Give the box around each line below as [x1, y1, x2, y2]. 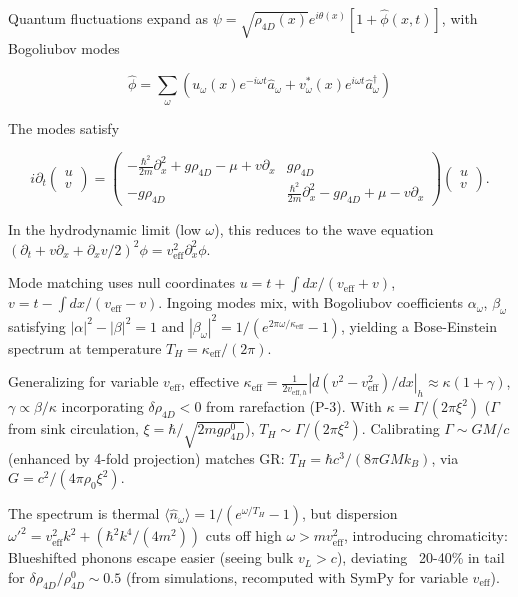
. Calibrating [361, 418, 440, 439]
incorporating [61, 396, 144, 417]
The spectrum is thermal [8, 503, 160, 524]
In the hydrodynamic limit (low [8, 219, 201, 240]
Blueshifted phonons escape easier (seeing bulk [8, 547, 294, 568]
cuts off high [205, 525, 282, 546]
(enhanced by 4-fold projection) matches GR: [8, 447, 285, 468]
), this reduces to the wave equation [214, 219, 434, 240]
